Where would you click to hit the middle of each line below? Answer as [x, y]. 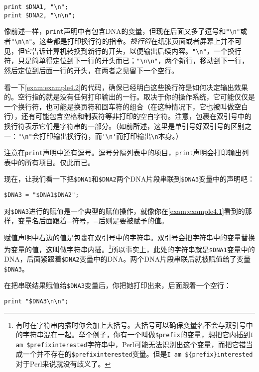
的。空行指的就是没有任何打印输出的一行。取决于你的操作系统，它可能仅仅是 [129, 97]
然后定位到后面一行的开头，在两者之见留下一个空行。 [91, 70]
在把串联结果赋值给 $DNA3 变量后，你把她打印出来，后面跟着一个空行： [118, 285]
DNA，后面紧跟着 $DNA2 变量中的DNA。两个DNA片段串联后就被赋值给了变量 [127, 258]
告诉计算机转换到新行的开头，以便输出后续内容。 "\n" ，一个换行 [136, 50]
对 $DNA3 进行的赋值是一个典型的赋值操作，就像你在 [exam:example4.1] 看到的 [125, 211]
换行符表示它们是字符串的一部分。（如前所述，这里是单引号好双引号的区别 [124, 126]
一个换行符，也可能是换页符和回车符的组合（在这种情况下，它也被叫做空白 [126, 106]
